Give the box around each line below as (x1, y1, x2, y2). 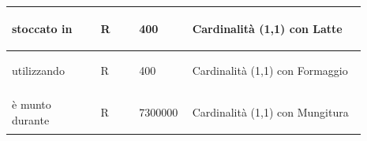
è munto (12, 96, 51, 113)
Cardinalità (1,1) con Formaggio (192, 62, 348, 79)
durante (12, 111, 50, 128)
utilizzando (12, 62, 65, 79)
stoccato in (12, 20, 73, 36)
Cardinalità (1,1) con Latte (192, 20, 343, 36)
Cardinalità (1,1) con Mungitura (192, 104, 349, 121)
